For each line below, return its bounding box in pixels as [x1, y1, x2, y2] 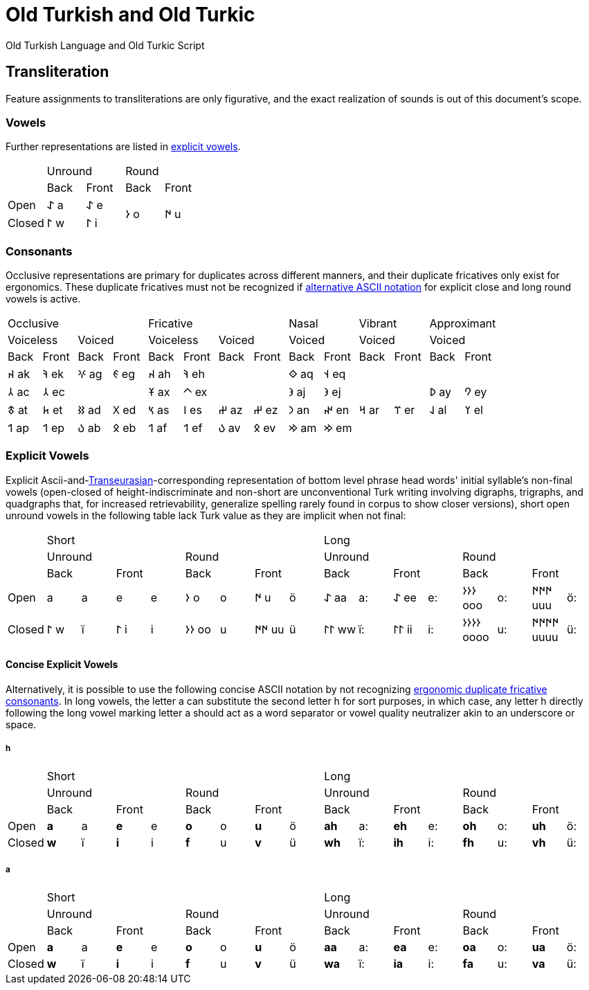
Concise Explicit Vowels [6, 658, 118, 671]
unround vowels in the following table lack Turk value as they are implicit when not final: [6, 509, 406, 521]
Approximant [429, 316, 496, 331]
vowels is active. [6, 293, 81, 305]
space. [6, 719, 37, 731]
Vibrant [359, 316, 397, 331]
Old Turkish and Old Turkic [6, 3, 255, 26]
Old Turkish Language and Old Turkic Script [6, 39, 205, 51]
